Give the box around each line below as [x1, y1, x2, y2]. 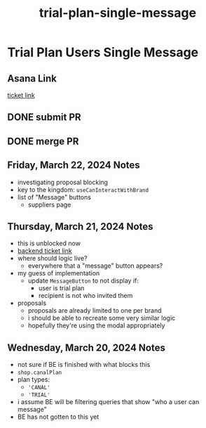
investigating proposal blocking [17, 178, 109, 186]
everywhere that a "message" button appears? [27, 261, 163, 270]
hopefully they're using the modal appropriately [27, 321, 165, 330]
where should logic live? [17, 254, 88, 263]
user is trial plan [38, 284, 85, 292]
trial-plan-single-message [39, 5, 197, 21]
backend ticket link [17, 247, 72, 255]
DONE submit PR [7, 111, 82, 124]
